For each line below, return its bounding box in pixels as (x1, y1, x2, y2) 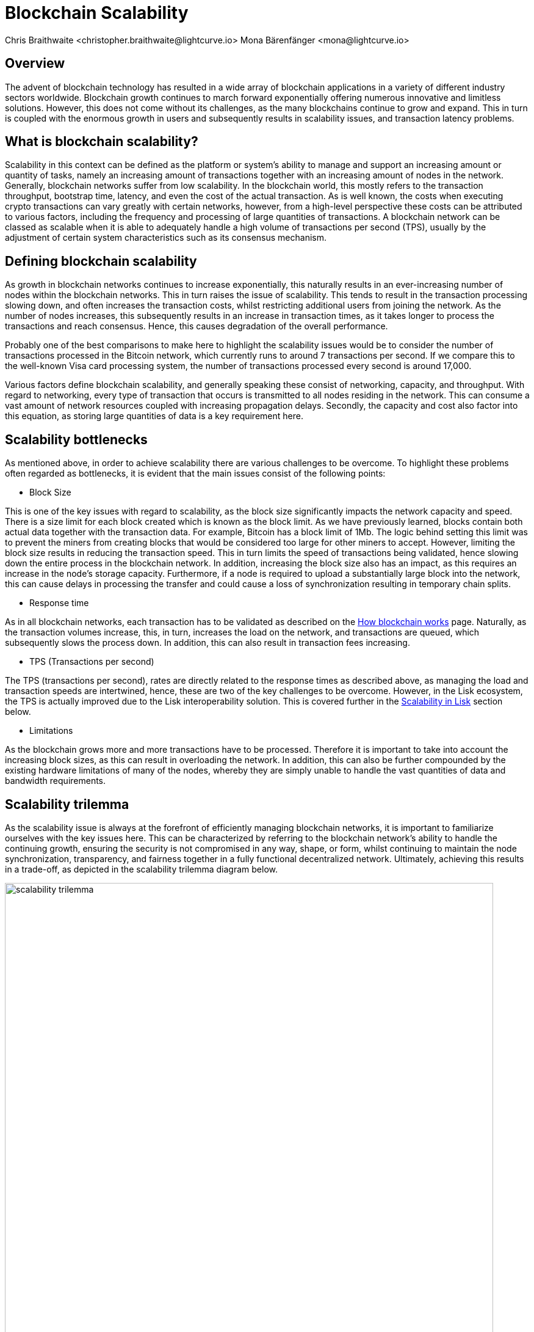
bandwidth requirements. (5, 775, 106, 786)
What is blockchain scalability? (5, 134, 198, 150)
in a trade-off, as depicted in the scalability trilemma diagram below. (5, 863, 278, 874)
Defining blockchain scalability (5, 253, 197, 269)
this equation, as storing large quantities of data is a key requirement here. (5, 411, 303, 422)
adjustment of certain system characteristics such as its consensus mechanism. (5, 232, 327, 243)
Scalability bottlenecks (5, 431, 148, 447)
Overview (5, 56, 65, 71)
